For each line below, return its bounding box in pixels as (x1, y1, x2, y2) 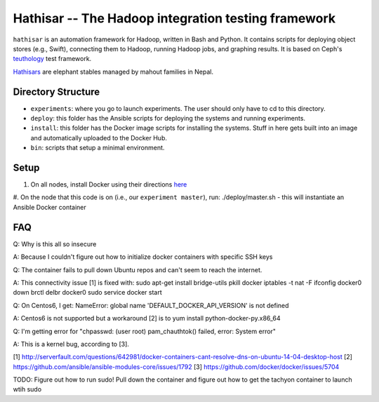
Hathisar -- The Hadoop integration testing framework (13, 11, 336, 26)
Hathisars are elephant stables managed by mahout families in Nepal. (13, 67, 214, 76)
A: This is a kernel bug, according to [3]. (13, 340, 130, 348)
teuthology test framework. (13, 55, 92, 63)
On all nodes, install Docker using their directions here (30, 180, 187, 189)
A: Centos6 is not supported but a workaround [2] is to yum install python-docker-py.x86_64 (13, 314, 281, 323)
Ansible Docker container (13, 203, 87, 211)
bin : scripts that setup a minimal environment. (30, 144, 165, 152)
